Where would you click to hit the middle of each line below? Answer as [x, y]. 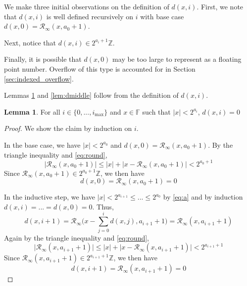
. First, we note [220, 6]
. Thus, [103, 206]
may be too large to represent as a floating [177, 59]
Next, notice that [30, 42]
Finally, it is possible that [43, 59]
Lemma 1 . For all [32, 111]
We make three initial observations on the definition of [87, 6]
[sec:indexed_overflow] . [39, 78]
